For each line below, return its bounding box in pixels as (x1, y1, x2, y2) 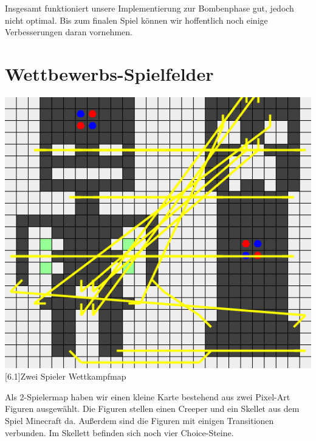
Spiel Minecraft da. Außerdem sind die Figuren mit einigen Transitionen (5, 414, 274, 426)
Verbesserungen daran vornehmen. (5, 26, 132, 38)
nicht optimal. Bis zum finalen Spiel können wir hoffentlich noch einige (5, 13, 268, 26)
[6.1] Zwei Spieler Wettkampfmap (5, 370, 126, 383)
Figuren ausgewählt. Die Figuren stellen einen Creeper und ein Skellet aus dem (5, 402, 300, 415)
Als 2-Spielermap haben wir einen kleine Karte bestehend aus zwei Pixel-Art (5, 390, 290, 403)
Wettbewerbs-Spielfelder (5, 61, 214, 86)
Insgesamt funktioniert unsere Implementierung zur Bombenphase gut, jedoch (5, 2, 294, 14)
